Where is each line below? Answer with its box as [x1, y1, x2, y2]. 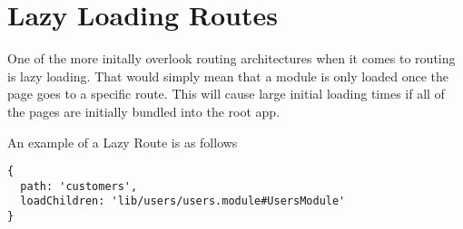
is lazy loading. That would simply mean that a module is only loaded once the [7, 66, 448, 85]
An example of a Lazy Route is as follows [7, 132, 238, 151]
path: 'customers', [20, 179, 138, 193]
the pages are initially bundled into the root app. [7, 101, 281, 120]
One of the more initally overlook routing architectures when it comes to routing [7, 49, 456, 68]
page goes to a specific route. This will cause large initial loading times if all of [7, 84, 445, 103]
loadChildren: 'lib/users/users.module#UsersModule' [20, 195, 346, 208]
